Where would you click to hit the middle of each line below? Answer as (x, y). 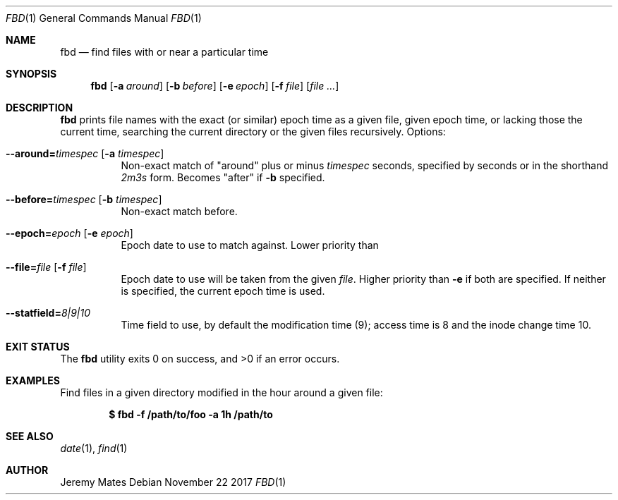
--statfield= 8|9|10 (48, 313)
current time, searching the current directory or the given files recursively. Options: (253, 132)
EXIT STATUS (38, 347)
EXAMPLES (33, 380)
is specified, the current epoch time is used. (223, 291)
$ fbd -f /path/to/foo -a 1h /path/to (191, 414)
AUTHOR (27, 470)
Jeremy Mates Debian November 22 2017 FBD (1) (173, 482)
